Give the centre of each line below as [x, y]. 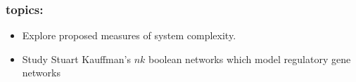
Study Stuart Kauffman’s [76, 59]
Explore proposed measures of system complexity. [129, 35]
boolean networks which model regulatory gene [249, 59]
